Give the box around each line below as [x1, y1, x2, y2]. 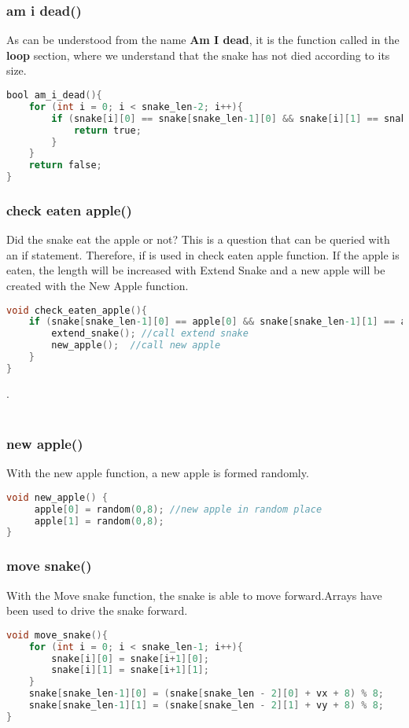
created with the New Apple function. [6, 278, 189, 293]
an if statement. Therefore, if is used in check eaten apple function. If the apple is [6, 246, 400, 263]
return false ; [28, 160, 102, 171]
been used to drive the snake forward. [6, 602, 188, 619]
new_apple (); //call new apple [51, 340, 221, 351]
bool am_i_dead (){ [6, 90, 102, 101]
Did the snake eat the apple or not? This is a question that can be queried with [6, 231, 390, 248]
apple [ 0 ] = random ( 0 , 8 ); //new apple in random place [34, 503, 322, 515]
